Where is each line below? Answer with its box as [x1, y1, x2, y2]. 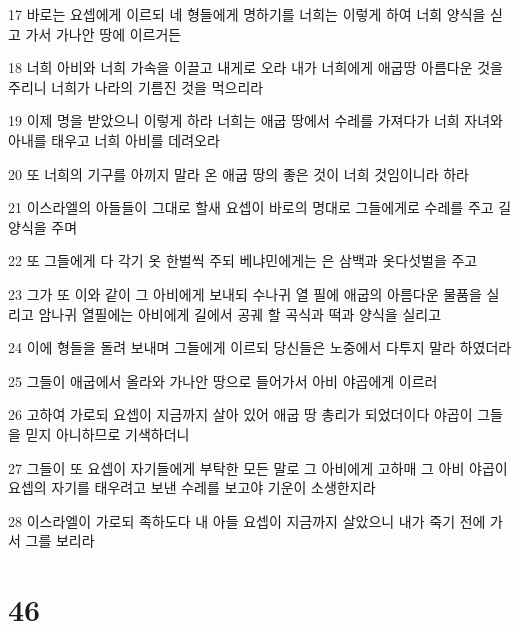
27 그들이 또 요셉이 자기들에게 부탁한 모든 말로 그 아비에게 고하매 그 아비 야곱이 [8, 457, 508, 478]
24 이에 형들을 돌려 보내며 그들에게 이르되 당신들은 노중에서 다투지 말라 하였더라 [8, 337, 512, 358]
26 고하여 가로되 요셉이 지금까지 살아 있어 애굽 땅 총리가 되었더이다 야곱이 [8, 404, 473, 425]
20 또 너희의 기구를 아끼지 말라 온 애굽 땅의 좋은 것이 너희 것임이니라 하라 [8, 163, 470, 184]
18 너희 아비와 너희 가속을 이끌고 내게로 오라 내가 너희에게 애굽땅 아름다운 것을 [8, 57, 503, 78]
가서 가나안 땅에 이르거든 [25, 23, 182, 44]
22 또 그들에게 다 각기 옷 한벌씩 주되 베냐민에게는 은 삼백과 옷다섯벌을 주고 [8, 250, 478, 271]
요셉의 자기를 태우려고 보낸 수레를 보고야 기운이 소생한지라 [8, 477, 376, 498]
